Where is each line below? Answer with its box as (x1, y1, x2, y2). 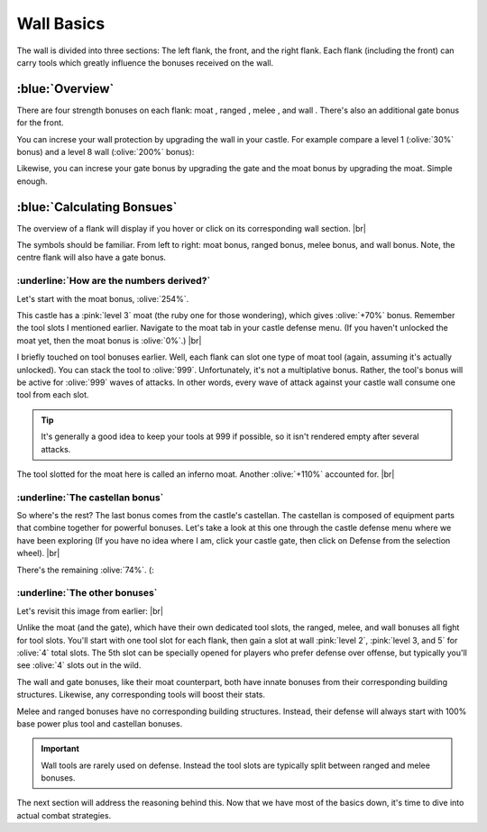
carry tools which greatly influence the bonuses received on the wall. (16, 57, 274, 68)
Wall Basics (16, 14, 106, 33)
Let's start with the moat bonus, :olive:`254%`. (16, 293, 189, 304)
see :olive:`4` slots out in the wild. (16, 660, 142, 671)
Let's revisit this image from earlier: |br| (16, 605, 164, 617)
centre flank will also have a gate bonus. (16, 252, 167, 263)
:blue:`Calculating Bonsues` (16, 199, 178, 215)
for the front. (16, 117, 64, 128)
